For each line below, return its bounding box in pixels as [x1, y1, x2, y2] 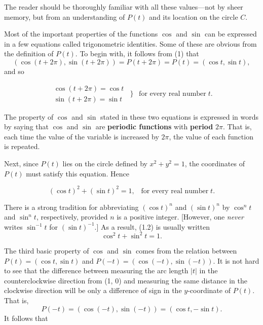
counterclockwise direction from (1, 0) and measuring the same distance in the [4, 275, 247, 285]
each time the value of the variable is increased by [4, 131, 159, 141]
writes [4, 221, 23, 232]
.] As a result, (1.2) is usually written [94, 221, 210, 232]
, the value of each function [169, 131, 253, 141]
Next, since [4, 158, 39, 168]
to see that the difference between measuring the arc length [4, 265, 189, 276]
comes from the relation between [136, 245, 237, 256]
